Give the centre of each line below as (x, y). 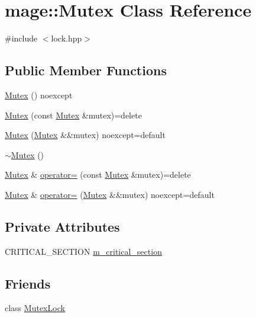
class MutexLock (35, 308)
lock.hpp (67, 38)
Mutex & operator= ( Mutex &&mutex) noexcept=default (110, 194)
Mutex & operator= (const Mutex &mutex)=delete (98, 174)
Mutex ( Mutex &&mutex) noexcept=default (85, 135)
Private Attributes (62, 226)
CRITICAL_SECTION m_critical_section (83, 251)
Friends (28, 283)
